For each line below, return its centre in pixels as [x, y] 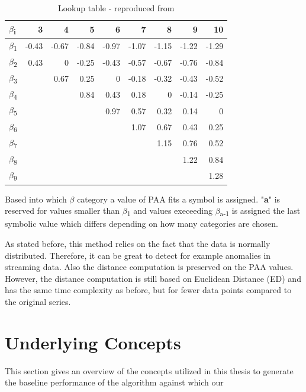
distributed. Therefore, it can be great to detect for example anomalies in [138, 255]
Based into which [36, 199]
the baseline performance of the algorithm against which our [114, 382]
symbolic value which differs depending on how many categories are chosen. [141, 224]
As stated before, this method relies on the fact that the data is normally [138, 243]
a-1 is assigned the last [260, 211]
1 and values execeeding [170, 211]
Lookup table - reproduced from [116, 8]
